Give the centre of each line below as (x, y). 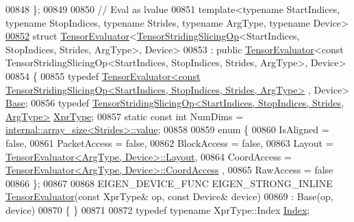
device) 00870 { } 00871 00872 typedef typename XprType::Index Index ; (158, 209)
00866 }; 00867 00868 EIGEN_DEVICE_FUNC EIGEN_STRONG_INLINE (169, 183)
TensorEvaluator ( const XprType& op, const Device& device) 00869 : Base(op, (169, 196)
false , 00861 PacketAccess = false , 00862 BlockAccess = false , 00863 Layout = (169, 142)
